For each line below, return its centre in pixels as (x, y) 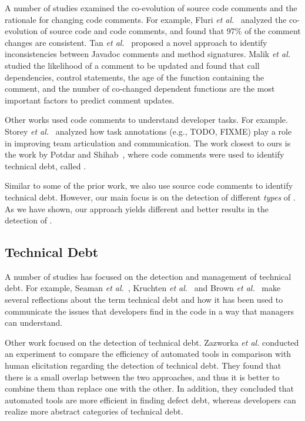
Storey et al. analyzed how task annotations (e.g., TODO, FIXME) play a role (148, 131)
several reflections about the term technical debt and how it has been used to (144, 300)
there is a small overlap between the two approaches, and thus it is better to (142, 377)
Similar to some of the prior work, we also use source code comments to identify (149, 186)
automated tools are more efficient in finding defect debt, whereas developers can (150, 400)
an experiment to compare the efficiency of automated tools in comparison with (148, 354)
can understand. (34, 323)
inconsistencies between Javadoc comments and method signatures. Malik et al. (148, 54)
